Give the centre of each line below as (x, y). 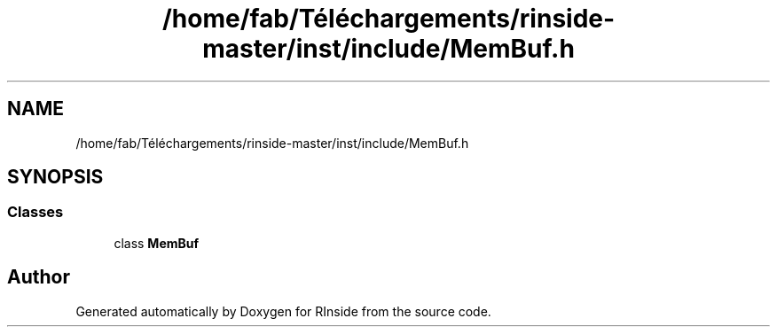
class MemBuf (157, 243)
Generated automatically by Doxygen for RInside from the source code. (283, 311)
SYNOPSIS (55, 177)
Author (39, 277)
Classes (35, 212)
